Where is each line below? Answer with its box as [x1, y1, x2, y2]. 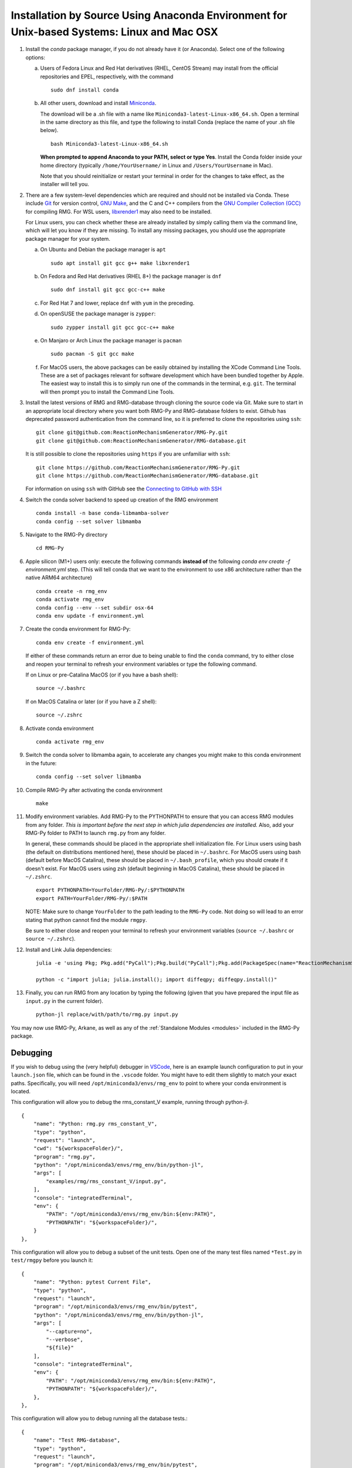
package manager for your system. [25, 235, 111, 242]
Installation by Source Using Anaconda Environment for [11, 9, 287, 22]
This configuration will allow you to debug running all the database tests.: [11, 1415, 188, 1422]
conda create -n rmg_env [36, 588, 107, 594]
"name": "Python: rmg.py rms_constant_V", [33, 1120, 158, 1127]
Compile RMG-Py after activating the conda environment [25, 786, 163, 793]
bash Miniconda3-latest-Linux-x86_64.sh [50, 140, 168, 147]
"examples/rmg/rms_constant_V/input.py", [46, 1178, 167, 1184]
